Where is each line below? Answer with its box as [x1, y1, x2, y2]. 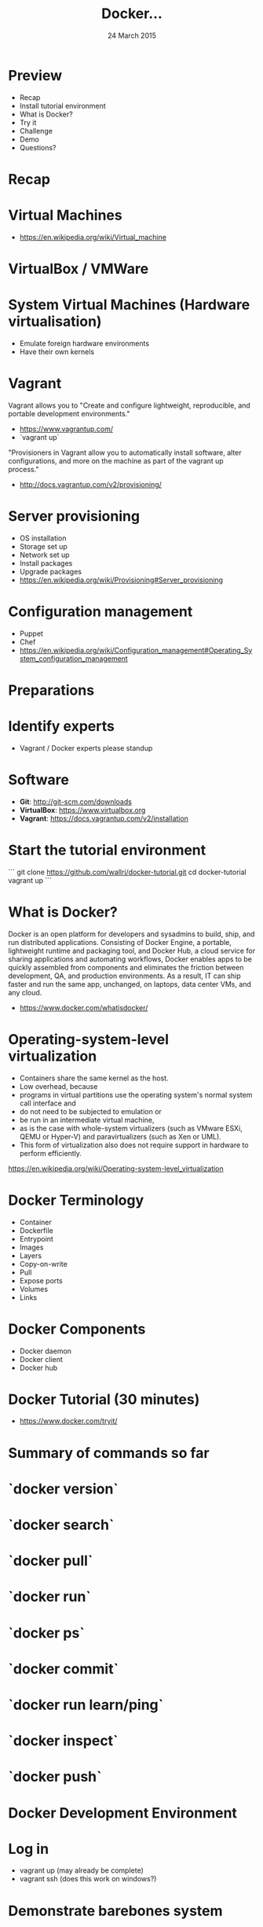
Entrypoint [19, 1234, 53, 1243]
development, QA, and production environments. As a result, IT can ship [8, 971, 241, 980]
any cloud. [8, 987, 42, 997]
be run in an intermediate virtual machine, [19, 1115, 155, 1124]
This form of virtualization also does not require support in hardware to [19, 1140, 249, 1150]
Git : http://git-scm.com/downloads [19, 796, 132, 807]
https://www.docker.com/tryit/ [19, 1416, 118, 1426]
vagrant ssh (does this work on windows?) [19, 1874, 157, 1884]
